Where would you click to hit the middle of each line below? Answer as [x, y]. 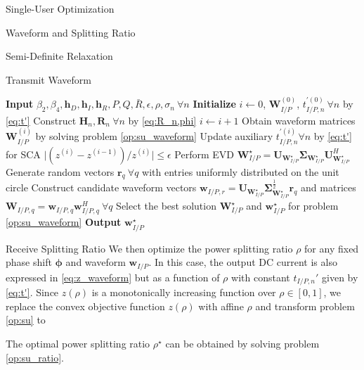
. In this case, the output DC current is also [243, 262]
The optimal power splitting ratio [78, 343]
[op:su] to [26, 320]
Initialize [214, 104]
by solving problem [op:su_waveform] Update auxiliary [154, 136]
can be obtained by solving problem [242, 343]
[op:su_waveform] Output [64, 222]
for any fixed [332, 248]
